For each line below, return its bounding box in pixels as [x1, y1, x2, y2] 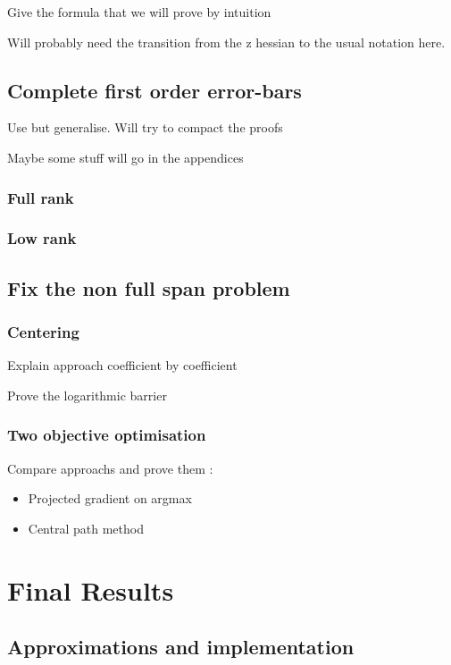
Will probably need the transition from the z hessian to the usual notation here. [7, 32, 446, 51]
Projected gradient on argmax [28, 489, 192, 508]
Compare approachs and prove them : [7, 459, 213, 477]
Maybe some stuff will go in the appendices [7, 147, 244, 166]
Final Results [7, 571, 174, 608]
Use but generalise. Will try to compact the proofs [7, 118, 283, 137]
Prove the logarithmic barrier [7, 385, 167, 404]
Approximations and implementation [7, 633, 355, 661]
